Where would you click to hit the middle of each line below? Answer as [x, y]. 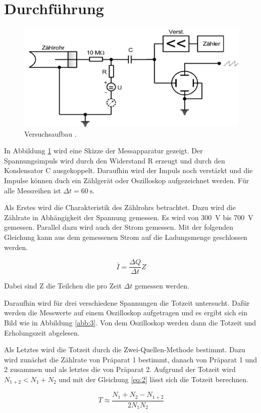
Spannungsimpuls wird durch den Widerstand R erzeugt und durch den [115, 160]
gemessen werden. [162, 286]
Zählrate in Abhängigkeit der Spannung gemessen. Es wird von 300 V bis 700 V [129, 217]
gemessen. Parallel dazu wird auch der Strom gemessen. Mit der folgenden [119, 227]
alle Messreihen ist [33, 190]
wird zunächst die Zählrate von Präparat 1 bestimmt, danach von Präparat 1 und [130, 359]
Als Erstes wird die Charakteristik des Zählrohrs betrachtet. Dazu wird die [120, 207]
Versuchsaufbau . [50, 133]
